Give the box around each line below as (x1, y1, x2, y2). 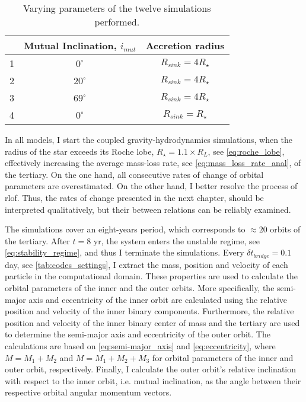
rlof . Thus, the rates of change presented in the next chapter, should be (5, 191, 264, 203)
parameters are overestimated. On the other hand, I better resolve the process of (5, 180, 298, 192)
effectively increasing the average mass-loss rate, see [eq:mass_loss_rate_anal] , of (5, 157, 301, 169)
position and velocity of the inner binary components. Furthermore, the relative (5, 305, 294, 317)
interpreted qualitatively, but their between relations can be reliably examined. (5, 203, 291, 215)
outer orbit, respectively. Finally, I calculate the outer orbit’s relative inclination (5, 363, 297, 375)
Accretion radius (145, 39, 225, 52)
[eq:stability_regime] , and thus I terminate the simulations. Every (5, 246, 244, 259)
